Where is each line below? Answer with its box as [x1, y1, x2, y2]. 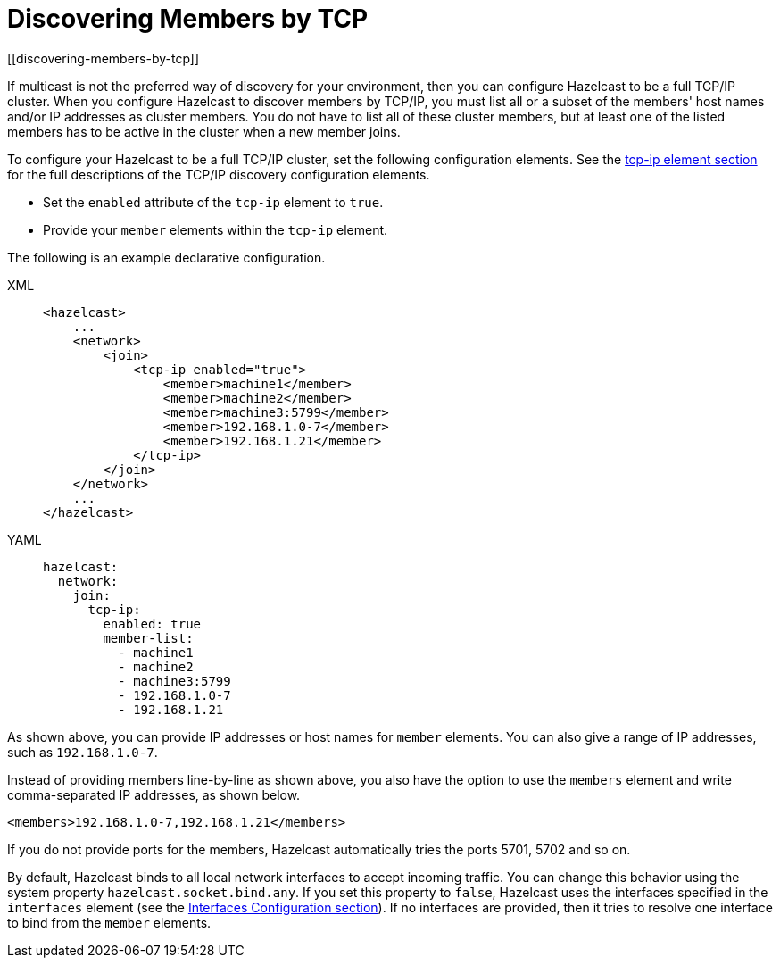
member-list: [103, 630, 194, 645]
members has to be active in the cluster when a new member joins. [7, 123, 401, 139]
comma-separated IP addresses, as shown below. [7, 786, 301, 803]
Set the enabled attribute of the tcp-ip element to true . [43, 194, 384, 210]
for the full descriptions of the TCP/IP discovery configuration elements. [7, 166, 430, 182]
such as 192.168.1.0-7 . [7, 744, 158, 760]
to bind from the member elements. [7, 914, 212, 930]
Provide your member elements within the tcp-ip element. [43, 221, 388, 237]
